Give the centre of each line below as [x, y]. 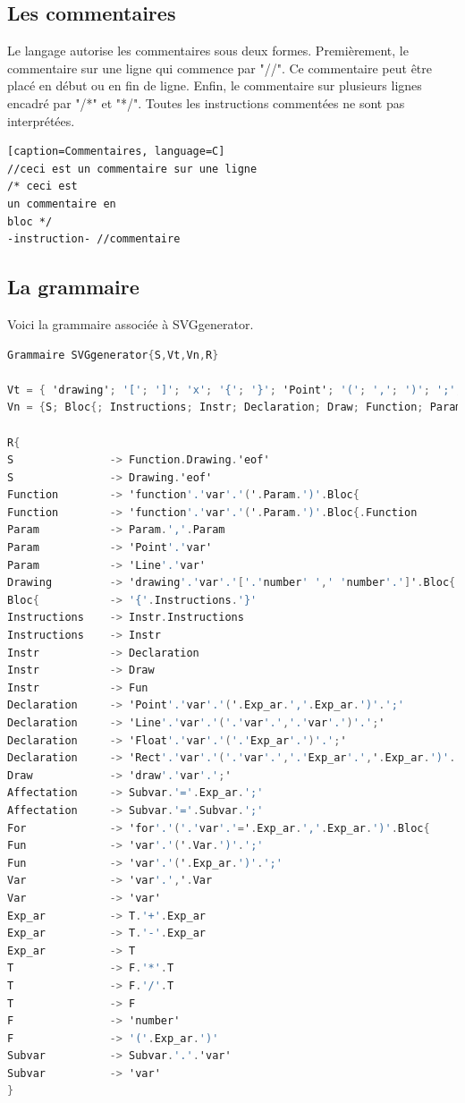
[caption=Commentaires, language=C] [116, 152]
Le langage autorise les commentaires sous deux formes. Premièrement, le [208, 51]
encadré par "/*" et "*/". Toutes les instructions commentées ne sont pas [206, 102]
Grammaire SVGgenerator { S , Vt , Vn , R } [113, 355]
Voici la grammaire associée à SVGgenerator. [131, 323]
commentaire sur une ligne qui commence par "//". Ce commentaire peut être [220, 68]
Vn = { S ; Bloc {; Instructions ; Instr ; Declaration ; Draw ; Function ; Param [235, 407]
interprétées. [41, 120]
